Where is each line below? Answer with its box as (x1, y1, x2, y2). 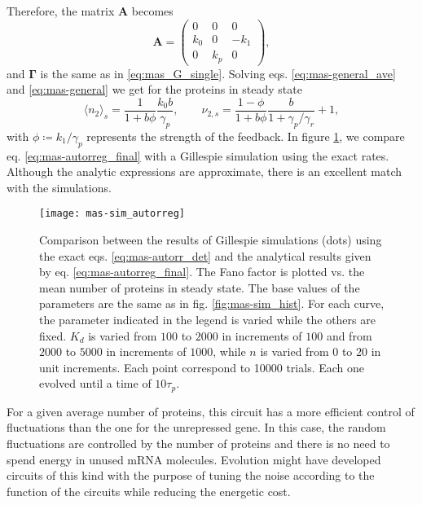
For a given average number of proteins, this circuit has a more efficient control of (7, 402, 415, 419)
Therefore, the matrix (7, 2, 115, 19)
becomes (131, 2, 174, 19)
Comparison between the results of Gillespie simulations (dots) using (39, 231, 382, 248)
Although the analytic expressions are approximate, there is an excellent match (7, 163, 402, 180)
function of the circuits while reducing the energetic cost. (7, 482, 291, 499)
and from (326, 327, 372, 344)
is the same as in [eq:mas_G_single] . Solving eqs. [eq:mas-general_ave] (40, 64, 396, 81)
